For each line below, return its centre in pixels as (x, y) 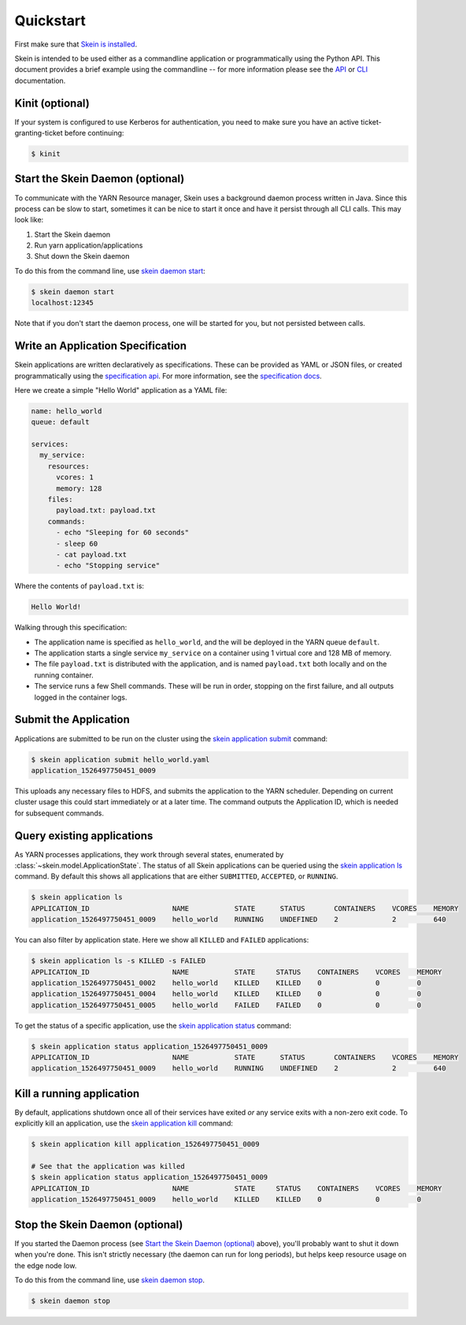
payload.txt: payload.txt (106, 510)
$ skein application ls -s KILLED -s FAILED (118, 961)
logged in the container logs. (81, 697)
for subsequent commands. (59, 813)
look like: (29, 220)
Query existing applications (84, 836)
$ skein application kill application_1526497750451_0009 (145, 1144)
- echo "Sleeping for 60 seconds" (122, 533)
